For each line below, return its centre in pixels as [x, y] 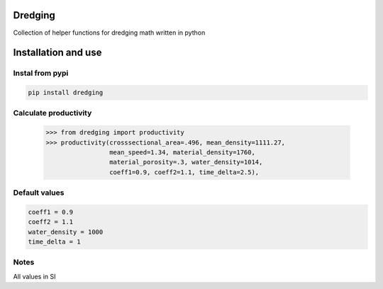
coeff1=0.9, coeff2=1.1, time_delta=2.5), [184, 172]
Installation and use [57, 53]
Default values [39, 193]
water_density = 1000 [66, 232]
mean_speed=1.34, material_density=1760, [182, 152]
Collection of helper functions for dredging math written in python [109, 33]
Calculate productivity [52, 113]
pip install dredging [66, 93]
